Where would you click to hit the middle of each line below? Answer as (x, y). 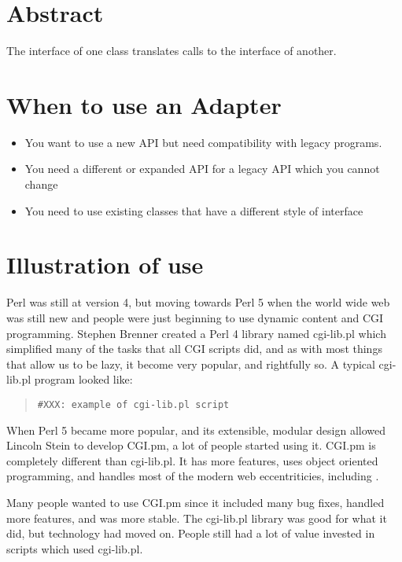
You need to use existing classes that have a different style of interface (194, 210)
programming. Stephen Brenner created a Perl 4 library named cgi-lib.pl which (196, 333)
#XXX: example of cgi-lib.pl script (133, 404)
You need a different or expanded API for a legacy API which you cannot (202, 169)
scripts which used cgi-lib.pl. (75, 548)
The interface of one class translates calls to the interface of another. (171, 51)
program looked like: (83, 379)
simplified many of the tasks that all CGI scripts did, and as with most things (194, 349)
